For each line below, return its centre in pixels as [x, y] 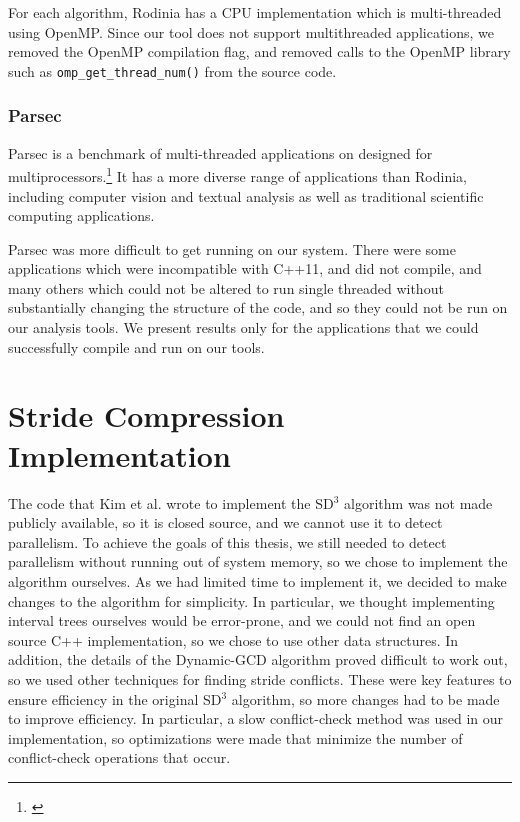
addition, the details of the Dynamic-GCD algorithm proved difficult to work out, [258, 659]
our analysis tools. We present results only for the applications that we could [243, 327]
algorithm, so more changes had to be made [365, 698]
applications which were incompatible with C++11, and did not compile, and [245, 268]
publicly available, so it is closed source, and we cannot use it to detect [225, 522]
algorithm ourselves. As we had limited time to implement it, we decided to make [257, 580]
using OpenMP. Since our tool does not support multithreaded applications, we [251, 31]
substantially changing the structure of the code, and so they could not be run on [258, 307]
